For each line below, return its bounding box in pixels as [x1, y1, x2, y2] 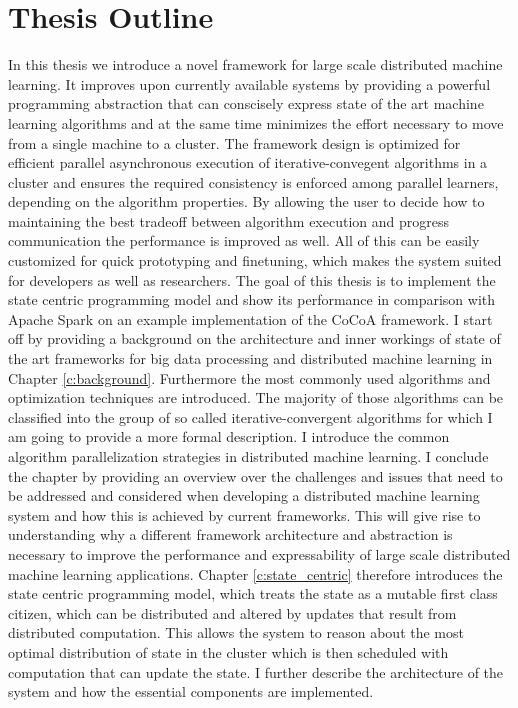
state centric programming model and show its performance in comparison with [8, 289, 496, 310]
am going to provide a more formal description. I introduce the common [8, 426, 450, 447]
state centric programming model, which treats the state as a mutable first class [8, 583, 498, 604]
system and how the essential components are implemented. [8, 681, 374, 702]
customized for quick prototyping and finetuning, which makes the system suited [8, 250, 502, 271]
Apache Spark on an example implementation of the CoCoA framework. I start [8, 308, 493, 329]
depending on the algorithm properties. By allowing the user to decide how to [8, 191, 485, 212]
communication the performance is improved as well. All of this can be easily [8, 230, 480, 251]
